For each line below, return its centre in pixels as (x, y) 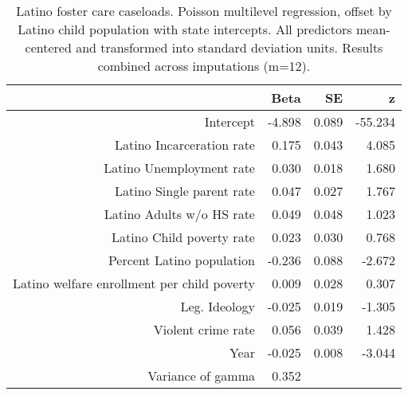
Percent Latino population (181, 260)
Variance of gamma (201, 375)
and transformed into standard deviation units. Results (229, 47)
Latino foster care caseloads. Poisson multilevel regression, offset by (204, 11)
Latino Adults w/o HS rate (179, 214)
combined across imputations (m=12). (204, 66)
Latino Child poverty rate (183, 237)
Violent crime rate (204, 329)
